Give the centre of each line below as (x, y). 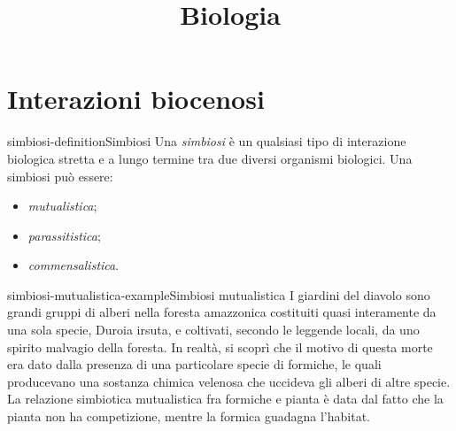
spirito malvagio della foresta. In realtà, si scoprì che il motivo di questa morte (220, 346)
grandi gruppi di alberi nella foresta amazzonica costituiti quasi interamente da (222, 312)
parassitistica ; (64, 235)
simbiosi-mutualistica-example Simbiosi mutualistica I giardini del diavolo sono (219, 294)
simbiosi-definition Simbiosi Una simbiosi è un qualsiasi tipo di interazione (207, 141)
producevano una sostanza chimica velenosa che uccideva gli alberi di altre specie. (229, 381)
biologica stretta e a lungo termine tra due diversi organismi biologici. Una (210, 158)
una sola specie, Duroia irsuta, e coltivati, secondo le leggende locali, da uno (213, 330)
